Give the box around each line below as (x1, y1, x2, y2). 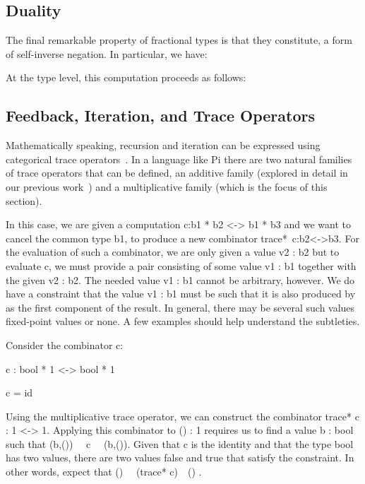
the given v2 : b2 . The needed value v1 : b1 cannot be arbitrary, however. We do (6, 272, 355, 287)
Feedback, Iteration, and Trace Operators (6, 105, 315, 126)
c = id (6, 385, 33, 400)
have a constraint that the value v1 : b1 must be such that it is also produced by (6, 286, 356, 301)
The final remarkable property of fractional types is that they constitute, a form (6, 33, 352, 47)
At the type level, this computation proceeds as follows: (6, 70, 246, 85)
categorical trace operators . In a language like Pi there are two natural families (6, 151, 352, 166)
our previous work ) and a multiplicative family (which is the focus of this (6, 179, 328, 194)
